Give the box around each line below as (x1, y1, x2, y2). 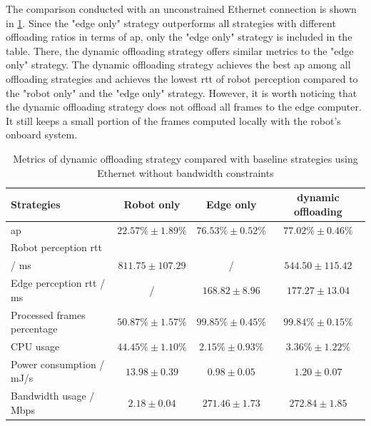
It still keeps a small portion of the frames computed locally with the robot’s (6, 113, 341, 128)
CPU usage (11, 338, 60, 353)
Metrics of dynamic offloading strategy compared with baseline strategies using (13, 151, 358, 166)
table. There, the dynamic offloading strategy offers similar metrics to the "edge (6, 43, 354, 58)
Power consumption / (11, 356, 105, 371)
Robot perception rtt (11, 240, 102, 255)
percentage (11, 321, 58, 336)
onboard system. (6, 127, 78, 142)
